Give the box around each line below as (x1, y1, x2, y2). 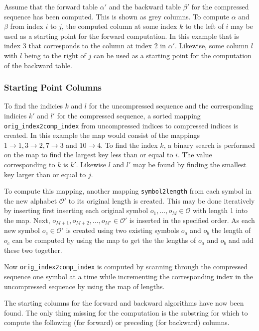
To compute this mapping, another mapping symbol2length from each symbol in (4, 186, 252, 196)
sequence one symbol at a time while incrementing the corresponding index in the (4, 271, 254, 281)
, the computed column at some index (61, 21, 177, 31)
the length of (211, 225, 251, 235)
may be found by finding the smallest (132, 159, 247, 169)
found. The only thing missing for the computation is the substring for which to (4, 307, 248, 318)
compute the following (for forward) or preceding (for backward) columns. (4, 317, 230, 328)
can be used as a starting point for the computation (93, 50, 252, 60)
